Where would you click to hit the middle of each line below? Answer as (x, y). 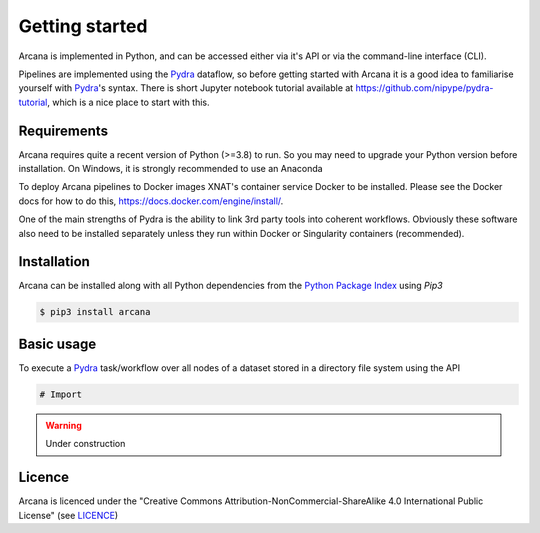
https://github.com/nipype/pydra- (424, 88)
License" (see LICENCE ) (68, 515)
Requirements (63, 130)
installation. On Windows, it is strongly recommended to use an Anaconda (171, 169)
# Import (61, 394)
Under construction (85, 444)
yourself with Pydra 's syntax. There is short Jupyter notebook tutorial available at (186, 88)
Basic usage (57, 343)
